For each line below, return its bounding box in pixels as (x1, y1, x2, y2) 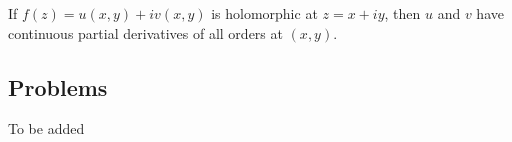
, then (384, 3, 421, 23)
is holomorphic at (211, 3, 318, 23)
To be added (8, 118, 85, 139)
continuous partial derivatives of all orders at (8, 22, 283, 43)
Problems (8, 71, 108, 102)
